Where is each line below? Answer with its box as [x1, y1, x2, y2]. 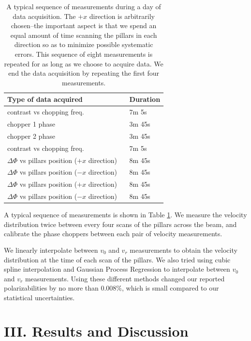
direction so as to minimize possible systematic [14, 39, 153, 49]
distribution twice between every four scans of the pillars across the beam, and [4, 219, 237, 229]
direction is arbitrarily [89, 11, 155, 21]
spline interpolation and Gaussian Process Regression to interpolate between [4, 264, 230, 274]
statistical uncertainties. [4, 292, 75, 302]
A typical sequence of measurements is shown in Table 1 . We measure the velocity [4, 210, 247, 220]
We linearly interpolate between [4, 244, 98, 255]
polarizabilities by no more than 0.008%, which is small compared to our [4, 283, 219, 293]
